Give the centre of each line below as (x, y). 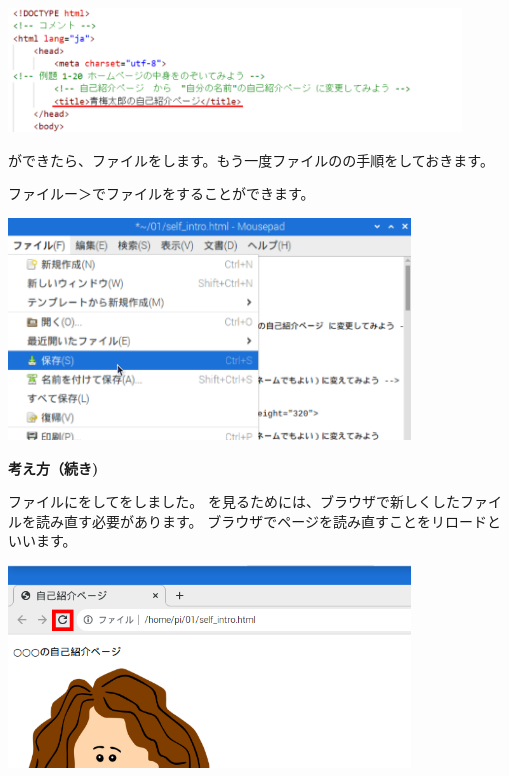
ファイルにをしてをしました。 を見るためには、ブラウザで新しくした (234, 501)
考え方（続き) (53, 467)
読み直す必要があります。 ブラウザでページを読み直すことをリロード (261, 520)
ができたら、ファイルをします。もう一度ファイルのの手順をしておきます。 (251, 159)
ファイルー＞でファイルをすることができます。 (161, 193)
